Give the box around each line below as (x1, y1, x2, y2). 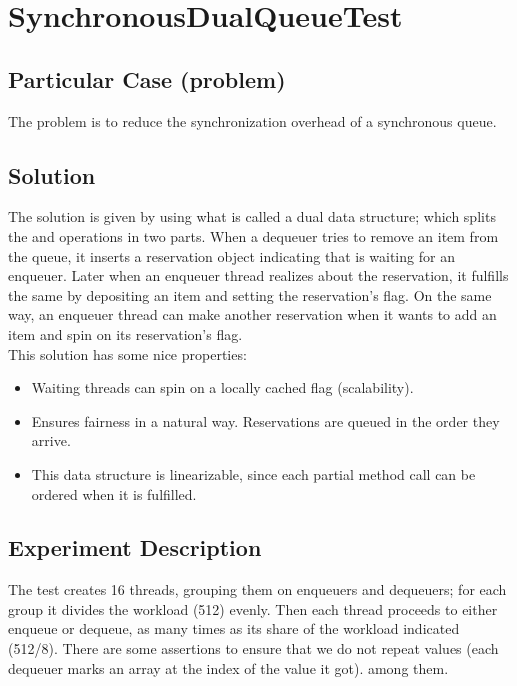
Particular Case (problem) (8, 63, 286, 94)
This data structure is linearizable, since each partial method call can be (31, 463, 476, 484)
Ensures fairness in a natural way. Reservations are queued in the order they (31, 410, 500, 431)
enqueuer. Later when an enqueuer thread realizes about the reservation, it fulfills (8, 265, 509, 286)
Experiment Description (8, 532, 262, 563)
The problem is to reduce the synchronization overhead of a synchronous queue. (8, 110, 497, 131)
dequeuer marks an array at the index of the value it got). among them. (8, 657, 449, 678)
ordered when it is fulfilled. (31, 483, 197, 504)
